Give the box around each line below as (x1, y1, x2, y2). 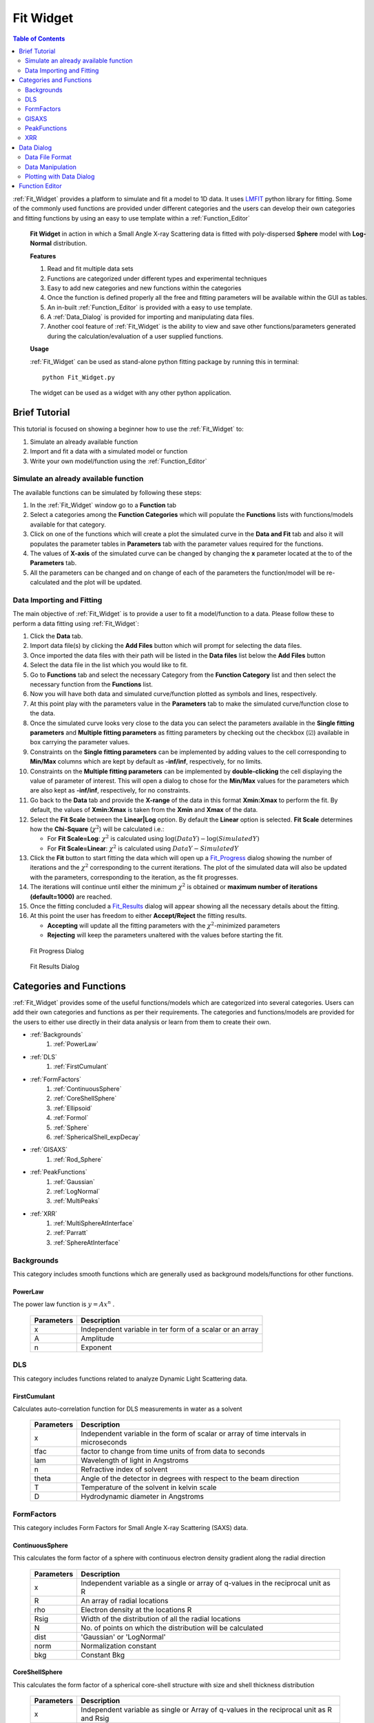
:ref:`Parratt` (53, 1229, 89, 1237)
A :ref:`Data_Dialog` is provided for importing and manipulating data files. (47, 313, 255, 321)
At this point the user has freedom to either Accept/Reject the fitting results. (30, 912, 247, 920)
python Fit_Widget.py (42, 374, 115, 382)
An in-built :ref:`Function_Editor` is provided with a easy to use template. (47, 303, 253, 312)
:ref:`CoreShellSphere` (53, 1094, 117, 1103)
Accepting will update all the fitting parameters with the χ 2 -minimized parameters (47, 921, 280, 930)
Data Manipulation (25, 163, 77, 171)
